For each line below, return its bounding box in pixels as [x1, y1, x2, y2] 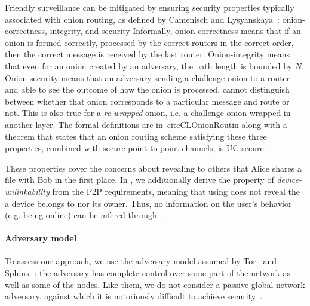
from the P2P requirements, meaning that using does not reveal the [52, 185, 300, 197]
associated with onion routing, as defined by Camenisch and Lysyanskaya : [5, 13, 280, 25]
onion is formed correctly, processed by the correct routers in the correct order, [5, 36, 294, 48]
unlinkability [5, 185, 50, 197]
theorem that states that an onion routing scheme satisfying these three [5, 130, 267, 142]
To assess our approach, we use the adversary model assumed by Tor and [5, 255, 277, 267]
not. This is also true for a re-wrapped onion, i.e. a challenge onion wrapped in [5, 106, 291, 119]
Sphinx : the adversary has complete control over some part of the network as [5, 267, 291, 279]
